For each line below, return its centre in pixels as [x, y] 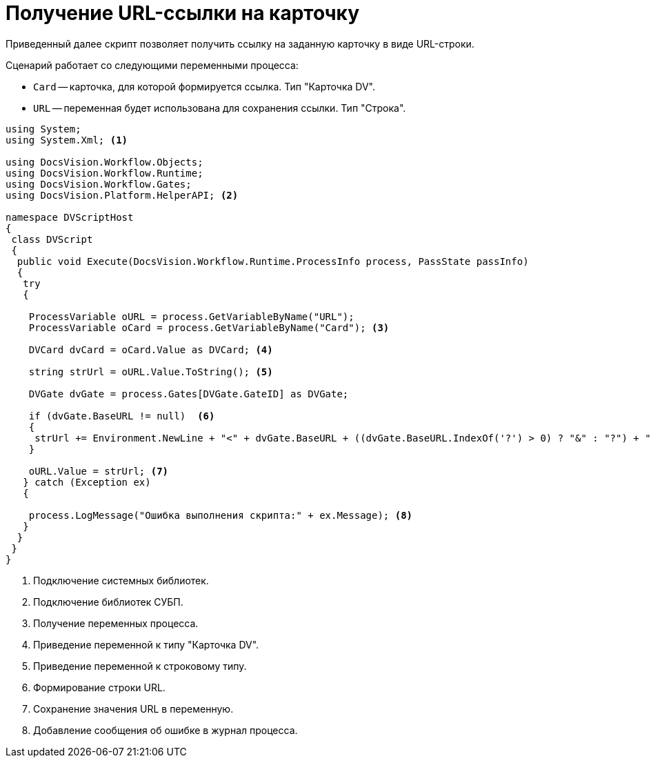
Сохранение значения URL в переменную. [133, 708]
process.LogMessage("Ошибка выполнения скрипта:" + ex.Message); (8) [221, 515]
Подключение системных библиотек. [121, 580]
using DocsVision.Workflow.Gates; [99, 184]
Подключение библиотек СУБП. [108, 602]
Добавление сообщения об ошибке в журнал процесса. [166, 730]
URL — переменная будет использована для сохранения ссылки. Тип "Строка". [220, 108]
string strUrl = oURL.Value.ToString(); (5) [151, 371]
